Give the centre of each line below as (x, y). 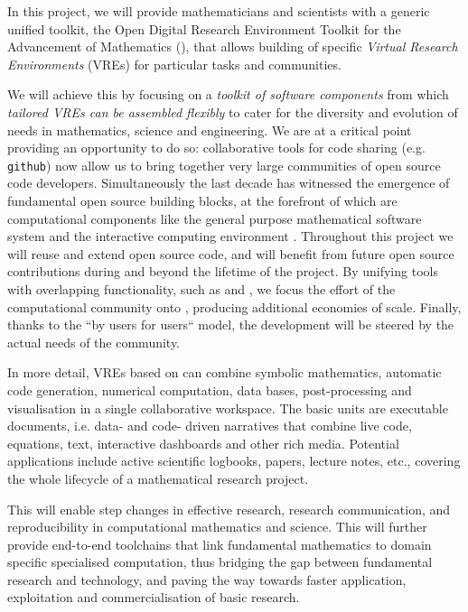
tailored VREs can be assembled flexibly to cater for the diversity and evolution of (233, 111)
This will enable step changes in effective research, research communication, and (229, 509)
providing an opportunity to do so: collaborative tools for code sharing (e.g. (216, 148)
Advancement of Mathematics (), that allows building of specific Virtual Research (233, 46)
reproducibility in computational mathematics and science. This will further (217, 527)
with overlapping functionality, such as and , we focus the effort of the (201, 288)
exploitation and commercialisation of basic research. (154, 597)
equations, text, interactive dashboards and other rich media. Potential (203, 443)
